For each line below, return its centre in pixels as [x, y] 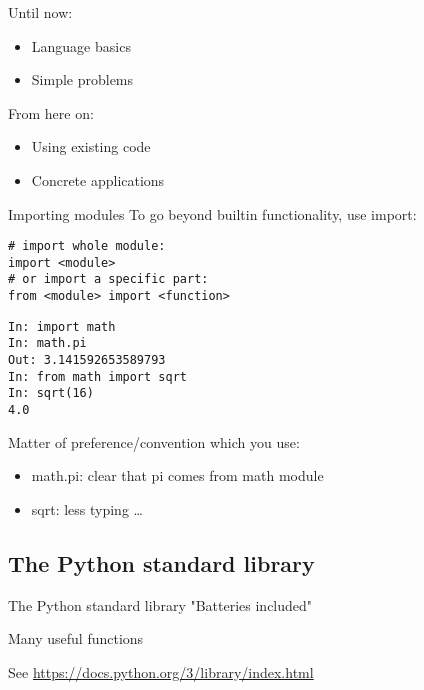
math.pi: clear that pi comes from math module [177, 475]
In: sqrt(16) [51, 393]
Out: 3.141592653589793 [87, 360]
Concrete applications [98, 179]
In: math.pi [47, 343]
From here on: [51, 112]
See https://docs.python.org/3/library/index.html [161, 671]
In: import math [62, 326]
